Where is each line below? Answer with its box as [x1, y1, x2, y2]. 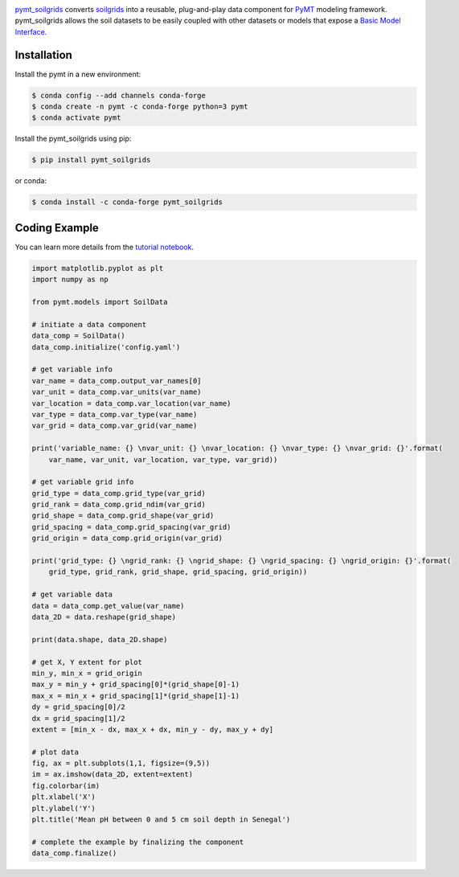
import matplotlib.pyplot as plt [31, 264, 164, 273]
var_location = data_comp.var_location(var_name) [31, 399, 232, 408]
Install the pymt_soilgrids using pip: [14, 133, 132, 144]
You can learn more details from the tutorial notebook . [14, 242, 195, 252]
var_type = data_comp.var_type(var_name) [31, 410, 198, 419]
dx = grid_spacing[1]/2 [31, 714, 126, 723]
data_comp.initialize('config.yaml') [31, 342, 181, 351]
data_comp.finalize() [31, 849, 117, 858]
